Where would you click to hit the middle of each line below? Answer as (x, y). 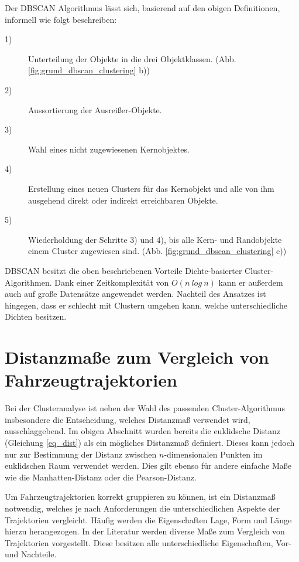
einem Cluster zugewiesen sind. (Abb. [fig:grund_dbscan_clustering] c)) (157, 251)
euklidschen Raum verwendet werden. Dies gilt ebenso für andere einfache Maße (148, 465)
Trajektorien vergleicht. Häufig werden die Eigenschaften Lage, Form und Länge (148, 519)
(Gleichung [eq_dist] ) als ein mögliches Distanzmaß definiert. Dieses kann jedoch (150, 442)
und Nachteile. (31, 554)
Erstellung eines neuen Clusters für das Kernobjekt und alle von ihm (151, 188)
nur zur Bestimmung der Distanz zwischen (81, 454)
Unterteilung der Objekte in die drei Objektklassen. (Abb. (132, 58)
